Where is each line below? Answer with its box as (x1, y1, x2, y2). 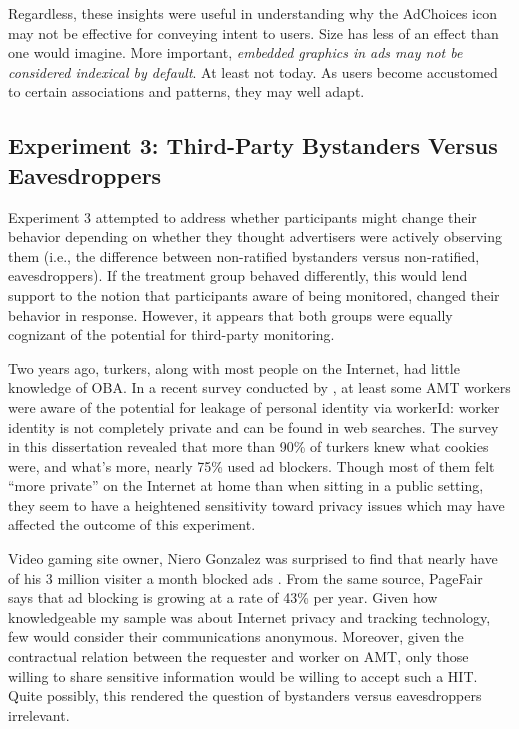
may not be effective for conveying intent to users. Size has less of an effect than (8, 22, 499, 43)
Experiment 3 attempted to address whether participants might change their (8, 206, 477, 227)
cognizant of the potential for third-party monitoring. (8, 324, 335, 345)
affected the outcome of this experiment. (8, 514, 256, 535)
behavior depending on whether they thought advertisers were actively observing (8, 226, 502, 247)
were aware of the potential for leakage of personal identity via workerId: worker (8, 396, 500, 417)
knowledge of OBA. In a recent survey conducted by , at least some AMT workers (8, 377, 511, 398)
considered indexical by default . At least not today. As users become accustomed (8, 61, 498, 82)
